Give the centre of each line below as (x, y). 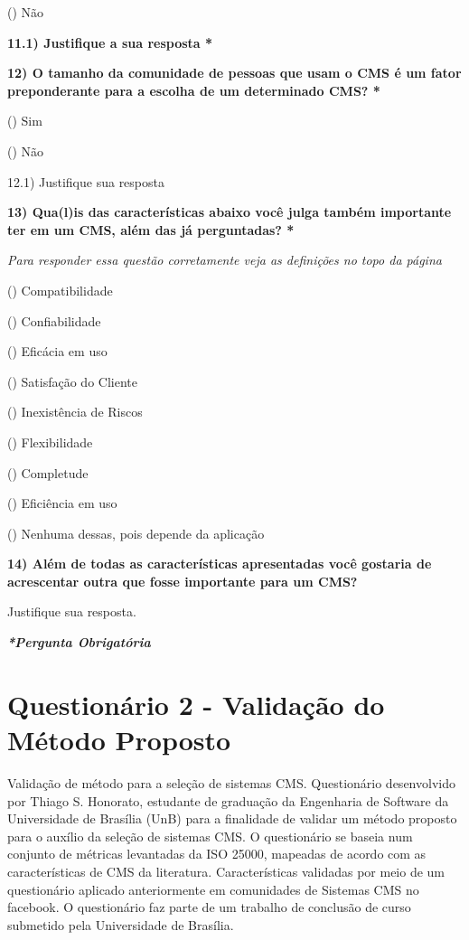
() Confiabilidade (54, 320)
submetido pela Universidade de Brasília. (121, 924)
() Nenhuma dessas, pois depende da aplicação (136, 533)
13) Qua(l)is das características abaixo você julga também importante (230, 212)
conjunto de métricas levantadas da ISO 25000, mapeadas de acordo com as (217, 854)
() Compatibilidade (60, 290)
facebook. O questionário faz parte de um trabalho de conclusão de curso (209, 907)
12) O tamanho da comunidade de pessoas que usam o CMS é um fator (234, 73)
